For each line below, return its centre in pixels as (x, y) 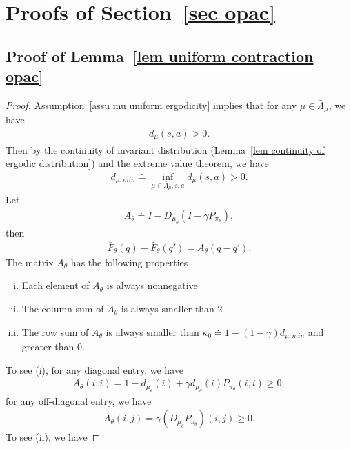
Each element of (56, 285)
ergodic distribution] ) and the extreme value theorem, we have (137, 163)
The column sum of (63, 308)
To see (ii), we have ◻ (53, 437)
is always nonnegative (152, 285)
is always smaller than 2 (172, 308)
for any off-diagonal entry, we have (79, 400)
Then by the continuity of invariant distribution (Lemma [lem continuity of (165, 149)
